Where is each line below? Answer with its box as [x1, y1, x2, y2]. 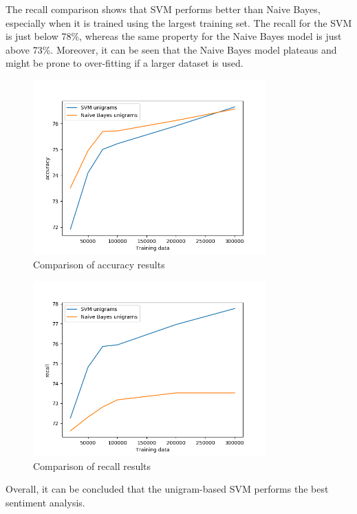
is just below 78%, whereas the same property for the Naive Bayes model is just [6, 29, 342, 43]
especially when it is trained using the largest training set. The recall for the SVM [6, 15, 352, 30]
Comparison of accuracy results [33, 257, 165, 271]
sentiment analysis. [6, 495, 85, 509]
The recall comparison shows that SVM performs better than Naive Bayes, [6, 2, 321, 16]
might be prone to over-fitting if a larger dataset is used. [6, 56, 244, 70]
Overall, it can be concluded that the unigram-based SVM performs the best [6, 482, 329, 496]
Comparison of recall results [33, 458, 151, 473]
